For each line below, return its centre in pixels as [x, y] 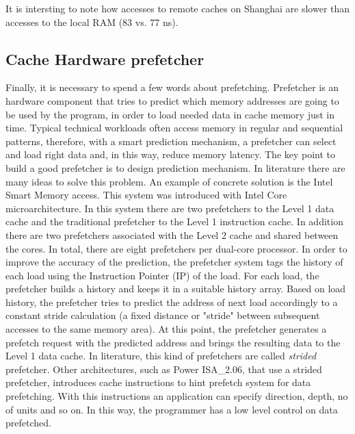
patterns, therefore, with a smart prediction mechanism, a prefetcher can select [171, 141]
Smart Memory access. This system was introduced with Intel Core [146, 195]
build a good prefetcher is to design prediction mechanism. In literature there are [175, 167]
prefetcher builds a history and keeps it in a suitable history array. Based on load [176, 289]
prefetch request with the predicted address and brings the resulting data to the [173, 342]
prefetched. [28, 423]
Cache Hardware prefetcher [105, 59]
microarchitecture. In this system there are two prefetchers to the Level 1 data [170, 208]
